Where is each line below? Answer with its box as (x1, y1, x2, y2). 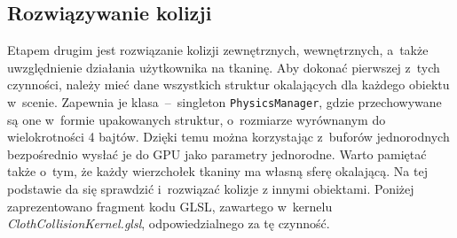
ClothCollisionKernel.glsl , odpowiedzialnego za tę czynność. (7, 214, 330, 233)
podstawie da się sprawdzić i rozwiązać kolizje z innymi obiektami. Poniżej (7, 180, 414, 198)
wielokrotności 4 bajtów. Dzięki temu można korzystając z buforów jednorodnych (7, 127, 450, 146)
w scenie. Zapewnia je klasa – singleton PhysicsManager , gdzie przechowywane (7, 92, 442, 111)
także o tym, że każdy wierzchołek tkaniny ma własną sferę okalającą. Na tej (7, 162, 428, 180)
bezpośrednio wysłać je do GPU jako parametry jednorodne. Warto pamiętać (7, 144, 427, 163)
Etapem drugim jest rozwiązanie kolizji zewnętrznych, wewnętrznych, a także (7, 41, 429, 59)
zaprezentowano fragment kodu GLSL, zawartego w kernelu (7, 196, 333, 215)
